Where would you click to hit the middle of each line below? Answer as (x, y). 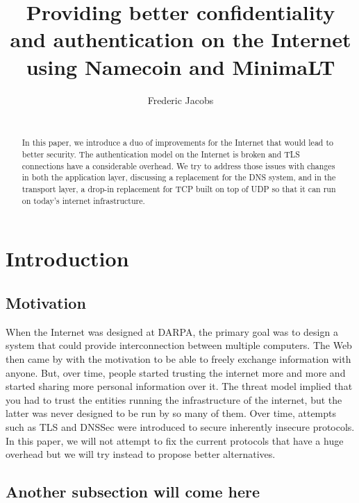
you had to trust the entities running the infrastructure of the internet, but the (174, 399)
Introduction (67, 258)
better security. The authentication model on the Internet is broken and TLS (161, 154)
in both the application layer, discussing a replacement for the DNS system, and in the (179, 177)
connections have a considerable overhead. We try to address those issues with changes (178, 165)
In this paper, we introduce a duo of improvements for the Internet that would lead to (177, 143)
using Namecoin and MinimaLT (181, 66)
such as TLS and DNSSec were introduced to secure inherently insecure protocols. (180, 426)
